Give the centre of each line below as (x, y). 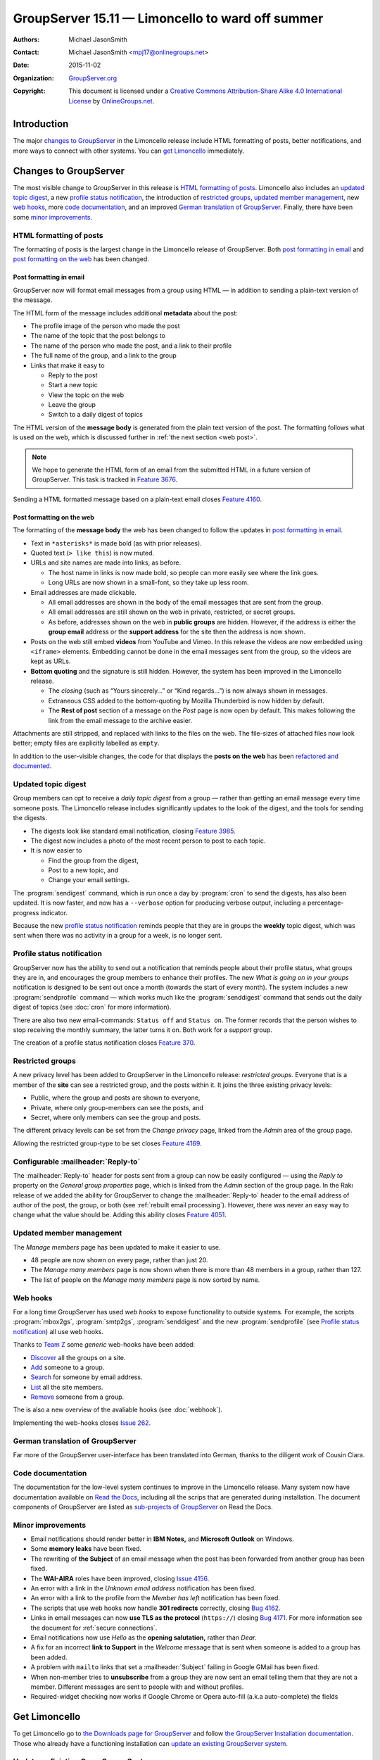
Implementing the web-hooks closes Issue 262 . (82, 1423)
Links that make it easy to (68, 365)
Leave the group (72, 405)
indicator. (54, 912)
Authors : (26, 39)
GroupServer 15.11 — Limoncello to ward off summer (168, 18)
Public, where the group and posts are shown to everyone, (115, 1098)
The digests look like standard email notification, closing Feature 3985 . (133, 831)
